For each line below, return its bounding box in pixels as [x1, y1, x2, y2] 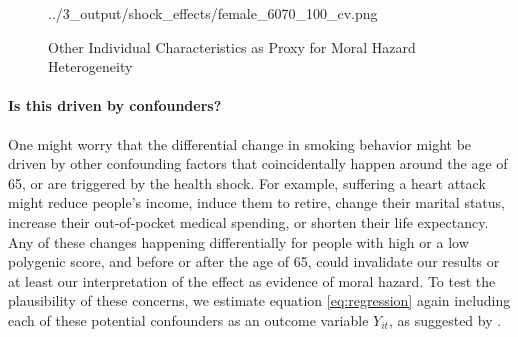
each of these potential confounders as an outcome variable [8, 309, 369, 330]
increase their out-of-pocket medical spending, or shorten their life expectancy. [8, 211, 489, 232]
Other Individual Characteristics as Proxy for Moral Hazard [48, 36, 416, 57]
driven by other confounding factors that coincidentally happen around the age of [8, 153, 508, 174]
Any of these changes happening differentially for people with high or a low [8, 231, 469, 252]
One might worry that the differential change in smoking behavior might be [8, 133, 472, 154]
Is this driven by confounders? [8, 95, 222, 116]
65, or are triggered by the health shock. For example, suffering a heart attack [8, 172, 486, 193]
